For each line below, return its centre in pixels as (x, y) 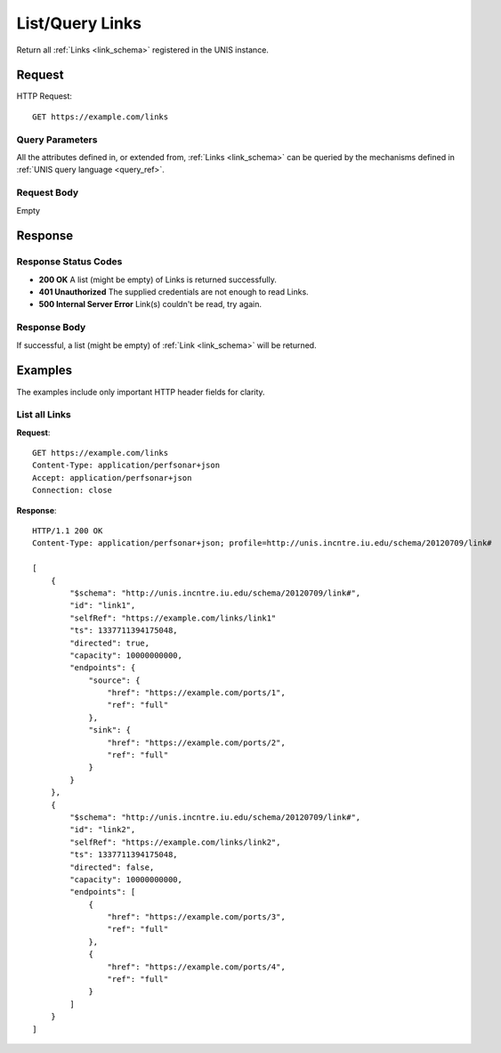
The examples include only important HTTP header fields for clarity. (141, 392)
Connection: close (73, 490)
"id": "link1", (103, 606)
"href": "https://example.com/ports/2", (197, 742)
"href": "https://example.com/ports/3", (197, 917)
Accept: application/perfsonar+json (112, 478)
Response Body (51, 328)
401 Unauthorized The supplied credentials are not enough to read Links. (174, 292)
